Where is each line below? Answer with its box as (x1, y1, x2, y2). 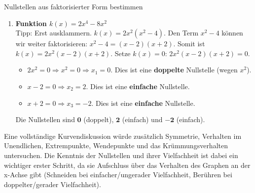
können (221, 28, 243, 38)
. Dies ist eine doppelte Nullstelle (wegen (110, 64, 238, 75)
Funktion (15, 18, 47, 28)
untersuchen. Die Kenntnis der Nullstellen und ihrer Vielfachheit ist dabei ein (4, 150, 238, 160)
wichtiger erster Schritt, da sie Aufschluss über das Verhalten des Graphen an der (4, 160, 251, 170)
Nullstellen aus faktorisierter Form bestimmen (4, 1, 143, 11)
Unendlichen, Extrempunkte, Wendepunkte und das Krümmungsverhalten (4, 140, 228, 151)
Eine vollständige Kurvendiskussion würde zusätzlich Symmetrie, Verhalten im (4, 130, 242, 141)
